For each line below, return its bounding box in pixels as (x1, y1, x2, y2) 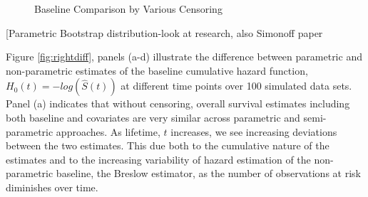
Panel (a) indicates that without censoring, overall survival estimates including (6, 96, 350, 111)
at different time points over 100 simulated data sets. (121, 78, 352, 93)
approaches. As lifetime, (56, 124, 160, 139)
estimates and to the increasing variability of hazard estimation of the (6, 151, 311, 166)
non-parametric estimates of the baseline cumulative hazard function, (6, 63, 308, 78)
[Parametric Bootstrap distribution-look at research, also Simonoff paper (6, 25, 323, 40)
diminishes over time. (6, 179, 98, 194)
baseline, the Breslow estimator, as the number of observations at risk (56, 166, 361, 181)
